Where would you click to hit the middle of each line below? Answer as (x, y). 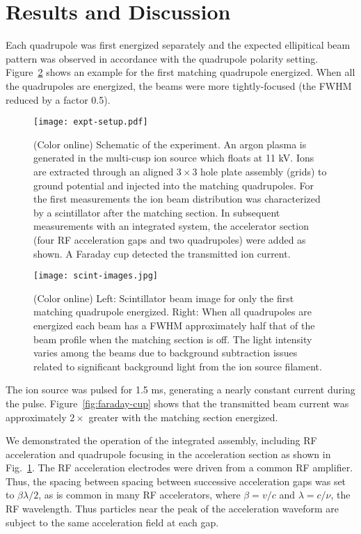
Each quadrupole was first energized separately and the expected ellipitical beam (178, 45)
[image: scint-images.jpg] (96, 276)
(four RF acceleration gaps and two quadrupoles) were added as (170, 239)
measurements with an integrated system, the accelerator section (171, 226)
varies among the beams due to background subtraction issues (166, 353)
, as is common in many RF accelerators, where (139, 495)
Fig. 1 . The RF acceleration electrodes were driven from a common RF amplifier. (179, 468)
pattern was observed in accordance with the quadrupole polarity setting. (162, 58)
